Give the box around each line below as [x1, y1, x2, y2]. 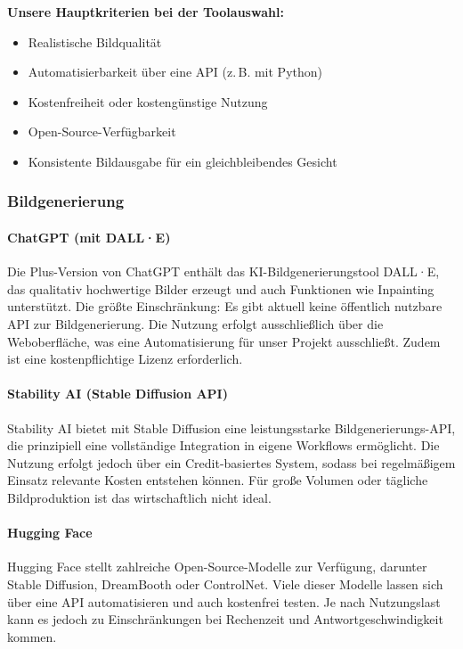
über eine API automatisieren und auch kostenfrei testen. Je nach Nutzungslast [7, 592, 441, 611]
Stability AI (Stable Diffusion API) [7, 384, 228, 403]
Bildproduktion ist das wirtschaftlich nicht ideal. [7, 488, 272, 506]
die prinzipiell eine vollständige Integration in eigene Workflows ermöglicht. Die [7, 436, 440, 455]
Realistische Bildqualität [28, 32, 162, 51]
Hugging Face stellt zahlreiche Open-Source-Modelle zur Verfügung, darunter [7, 557, 427, 576]
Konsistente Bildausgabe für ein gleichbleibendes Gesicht [28, 152, 337, 170]
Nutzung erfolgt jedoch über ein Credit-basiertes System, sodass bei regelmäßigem [7, 453, 456, 472]
